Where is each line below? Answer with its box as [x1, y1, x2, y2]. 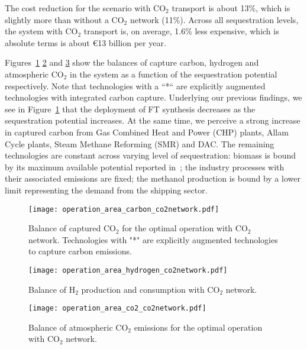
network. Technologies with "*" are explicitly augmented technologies [28, 233, 278, 245]
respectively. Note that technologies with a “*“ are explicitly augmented [5, 79, 266, 92]
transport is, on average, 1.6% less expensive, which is [83, 25, 279, 37]
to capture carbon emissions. [28, 245, 132, 257]
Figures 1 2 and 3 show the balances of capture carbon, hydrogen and [5, 56, 259, 69]
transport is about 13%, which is [172, 2, 290, 14]
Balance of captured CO [28, 222, 117, 234]
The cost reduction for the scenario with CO [5, 2, 166, 14]
